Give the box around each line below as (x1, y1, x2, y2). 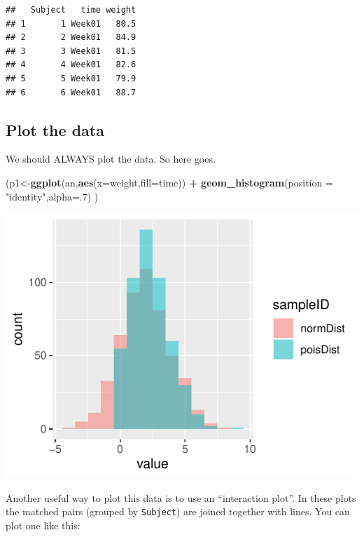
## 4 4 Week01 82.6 (6, 60, 136, 70)
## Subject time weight (6, 5, 136, 15)
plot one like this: (6, 517, 80, 532)
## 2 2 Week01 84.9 (6, 32, 136, 43)
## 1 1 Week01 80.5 (6, 18, 136, 29)
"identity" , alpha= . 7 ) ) (6, 189, 99, 203)
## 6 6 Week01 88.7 (6, 87, 136, 97)
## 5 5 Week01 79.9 (6, 73, 136, 83)
